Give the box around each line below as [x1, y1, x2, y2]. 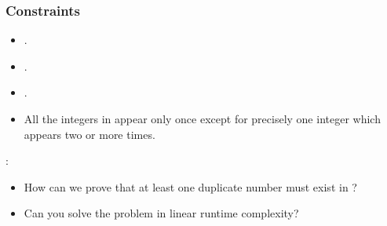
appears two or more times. [24, 126, 155, 142]
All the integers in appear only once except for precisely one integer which [24, 111, 381, 126]
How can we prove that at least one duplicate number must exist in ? [24, 178, 357, 195]
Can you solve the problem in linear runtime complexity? [24, 205, 299, 221]
